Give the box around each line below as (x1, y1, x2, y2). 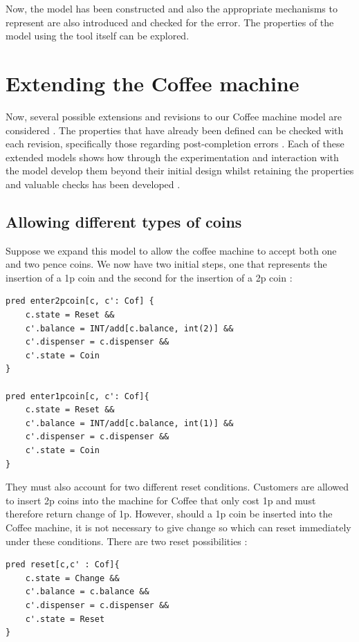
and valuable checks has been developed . (6, 176, 181, 191)
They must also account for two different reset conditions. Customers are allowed (6, 479, 349, 494)
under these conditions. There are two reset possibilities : (6, 533, 248, 548)
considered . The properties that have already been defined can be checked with (6, 122, 344, 137)
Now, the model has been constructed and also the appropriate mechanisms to (6, 1, 338, 15)
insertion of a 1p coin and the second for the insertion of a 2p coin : (6, 270, 293, 284)
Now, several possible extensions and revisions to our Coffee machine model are (6, 109, 342, 123)
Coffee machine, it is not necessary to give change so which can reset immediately (6, 520, 351, 534)
